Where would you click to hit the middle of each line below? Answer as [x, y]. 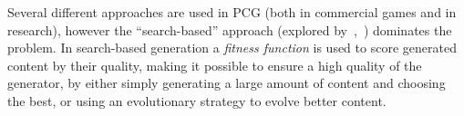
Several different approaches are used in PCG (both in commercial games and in [232, 12]
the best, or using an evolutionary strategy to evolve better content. [197, 100]
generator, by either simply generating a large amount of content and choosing [227, 83]
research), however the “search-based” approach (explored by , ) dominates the [230, 29]
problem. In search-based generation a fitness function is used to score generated [232, 48]
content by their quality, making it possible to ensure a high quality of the [215, 65]
